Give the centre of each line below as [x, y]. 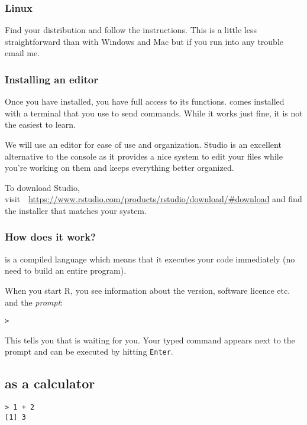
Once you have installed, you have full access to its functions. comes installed [145, 101]
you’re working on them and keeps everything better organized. [119, 168]
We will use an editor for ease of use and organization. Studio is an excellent [143, 144]
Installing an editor [51, 79]
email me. [22, 53]
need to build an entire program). [66, 270]
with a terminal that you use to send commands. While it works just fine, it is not [154, 113]
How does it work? [51, 237]
